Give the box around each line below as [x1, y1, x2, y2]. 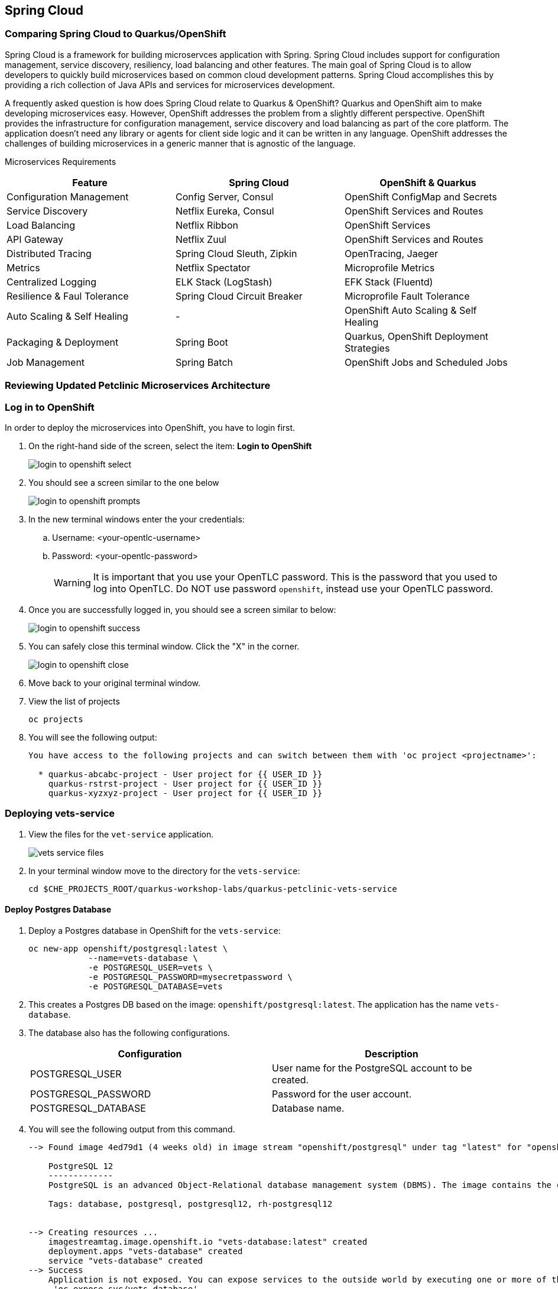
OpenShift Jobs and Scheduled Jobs [344, 356, 508, 368]
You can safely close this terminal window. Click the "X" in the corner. [28, 641, 300, 651]
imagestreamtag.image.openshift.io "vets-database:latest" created [48, 1236, 368, 1246]
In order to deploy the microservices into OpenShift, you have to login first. [5, 422, 296, 433]
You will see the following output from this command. [28, 1124, 235, 1134]
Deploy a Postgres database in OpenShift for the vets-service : [28, 925, 281, 936]
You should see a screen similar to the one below [28, 477, 219, 488]
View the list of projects [28, 696, 120, 706]
